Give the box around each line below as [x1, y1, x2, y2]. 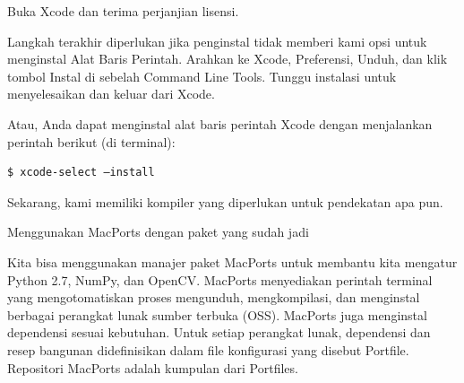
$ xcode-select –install [7, 166, 155, 179]
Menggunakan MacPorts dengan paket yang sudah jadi [7, 222, 309, 241]
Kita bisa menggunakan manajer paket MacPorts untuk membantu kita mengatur [7, 252, 458, 271]
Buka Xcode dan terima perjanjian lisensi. [7, 2, 239, 20]
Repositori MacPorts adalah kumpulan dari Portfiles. [7, 358, 298, 377]
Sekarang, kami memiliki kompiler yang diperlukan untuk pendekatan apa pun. [7, 192, 443, 211]
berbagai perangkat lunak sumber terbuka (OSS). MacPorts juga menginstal [7, 305, 427, 324]
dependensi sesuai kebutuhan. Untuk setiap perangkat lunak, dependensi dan [7, 323, 431, 342]
